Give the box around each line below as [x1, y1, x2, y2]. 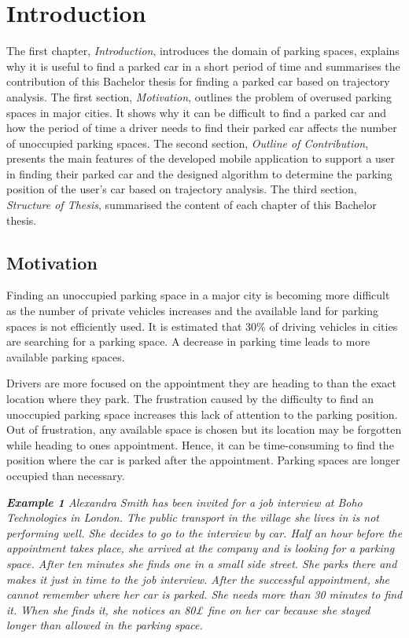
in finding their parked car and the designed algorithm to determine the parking [6, 165, 392, 181]
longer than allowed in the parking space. [6, 617, 203, 633]
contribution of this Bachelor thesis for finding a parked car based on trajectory [6, 73, 390, 90]
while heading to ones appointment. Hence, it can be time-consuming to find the [6, 436, 394, 453]
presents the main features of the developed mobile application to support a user [6, 150, 396, 167]
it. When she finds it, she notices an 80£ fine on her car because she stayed [6, 601, 370, 618]
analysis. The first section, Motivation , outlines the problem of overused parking [6, 88, 392, 104]
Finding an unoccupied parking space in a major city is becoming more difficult [6, 287, 390, 303]
